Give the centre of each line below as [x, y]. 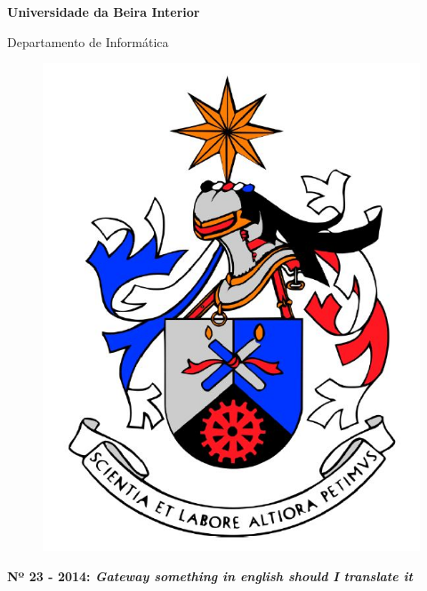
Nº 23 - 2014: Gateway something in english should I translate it [210, 575]
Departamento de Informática [88, 41]
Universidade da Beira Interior [104, 12]
